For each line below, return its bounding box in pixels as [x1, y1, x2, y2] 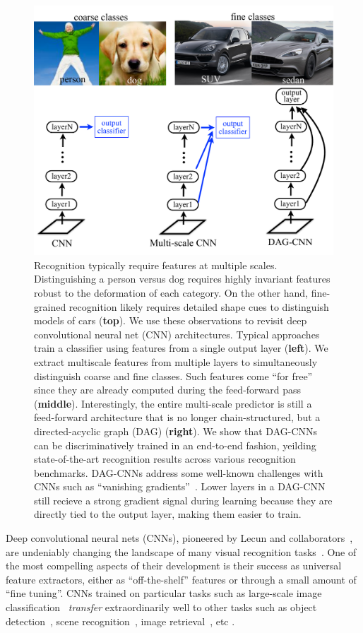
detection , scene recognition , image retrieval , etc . [6, 613, 235, 628]
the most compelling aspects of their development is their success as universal [6, 558, 342, 573]
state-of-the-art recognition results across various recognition [34, 451, 296, 466]
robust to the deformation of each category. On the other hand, [34, 285, 308, 300]
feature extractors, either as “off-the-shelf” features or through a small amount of [6, 572, 357, 586]
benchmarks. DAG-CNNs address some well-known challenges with [34, 465, 323, 480]
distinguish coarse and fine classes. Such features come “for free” [34, 368, 313, 383]
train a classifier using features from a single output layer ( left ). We [34, 341, 328, 355]
